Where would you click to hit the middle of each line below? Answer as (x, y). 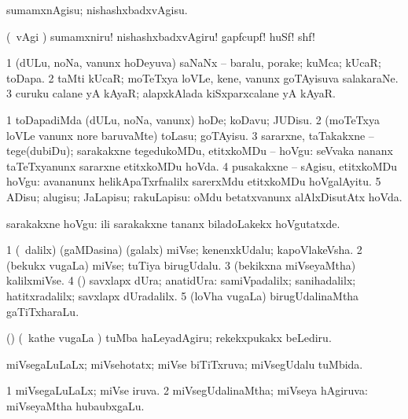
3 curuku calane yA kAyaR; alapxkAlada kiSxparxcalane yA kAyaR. (171, 93)
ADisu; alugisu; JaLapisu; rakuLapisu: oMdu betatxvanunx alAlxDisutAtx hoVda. (204, 196)
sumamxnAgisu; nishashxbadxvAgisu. (97, 9)
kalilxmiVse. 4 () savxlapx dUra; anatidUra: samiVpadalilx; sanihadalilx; (181, 280)
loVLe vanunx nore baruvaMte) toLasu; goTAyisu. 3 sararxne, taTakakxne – (190, 135)
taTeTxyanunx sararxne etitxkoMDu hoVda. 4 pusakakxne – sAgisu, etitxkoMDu (202, 165)
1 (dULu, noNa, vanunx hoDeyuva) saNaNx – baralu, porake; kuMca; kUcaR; (194, 62)
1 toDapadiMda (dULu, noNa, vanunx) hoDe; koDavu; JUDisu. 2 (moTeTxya (193, 119)
